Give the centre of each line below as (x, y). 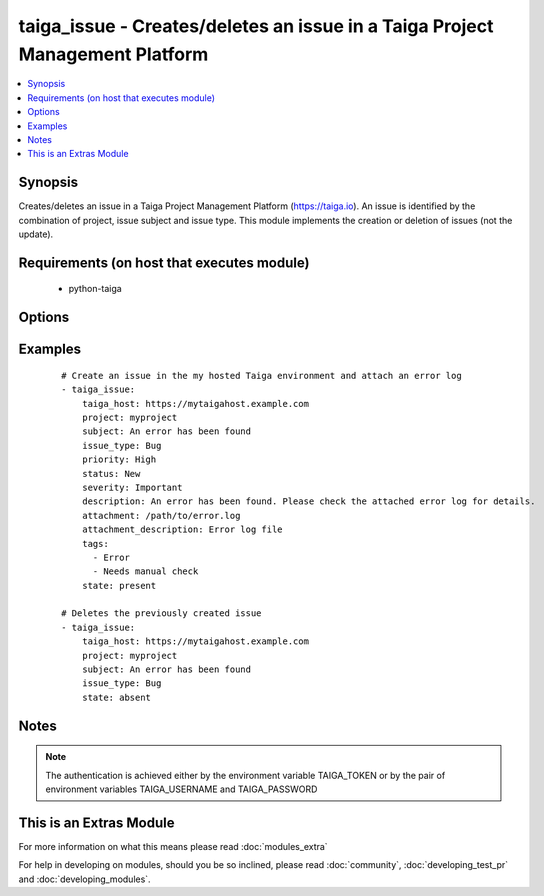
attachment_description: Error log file (182, 529)
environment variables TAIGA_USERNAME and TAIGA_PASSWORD (181, 789)
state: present (119, 585)
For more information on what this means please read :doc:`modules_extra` (173, 846)
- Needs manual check (145, 571)
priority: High (119, 459)
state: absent (116, 697)
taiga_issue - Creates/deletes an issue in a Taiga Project (256, 26)
